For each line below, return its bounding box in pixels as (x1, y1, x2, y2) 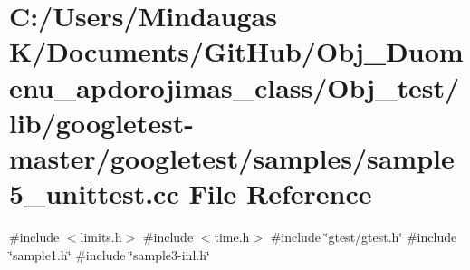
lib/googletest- (9, 103, 195, 140)
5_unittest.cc (9, 175, 179, 212)
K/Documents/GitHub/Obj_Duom (9, 33, 464, 70)
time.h (214, 227, 250, 246)
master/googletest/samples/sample (9, 139, 455, 176)
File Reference (188, 175, 372, 212)
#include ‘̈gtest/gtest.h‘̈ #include (270, 227, 457, 246)
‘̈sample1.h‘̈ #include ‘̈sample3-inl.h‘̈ (9, 245, 210, 264)
